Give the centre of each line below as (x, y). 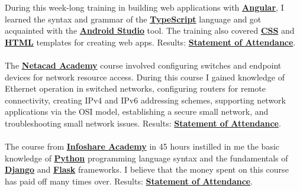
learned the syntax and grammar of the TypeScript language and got (133, 19)
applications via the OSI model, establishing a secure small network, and (137, 111)
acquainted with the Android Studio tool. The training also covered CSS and (150, 30)
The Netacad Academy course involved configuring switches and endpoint (143, 65)
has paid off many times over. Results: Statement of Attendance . (129, 181)
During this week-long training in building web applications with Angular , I (144, 7)
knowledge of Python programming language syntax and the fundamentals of (146, 158)
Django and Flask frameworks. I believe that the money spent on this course (147, 169)
